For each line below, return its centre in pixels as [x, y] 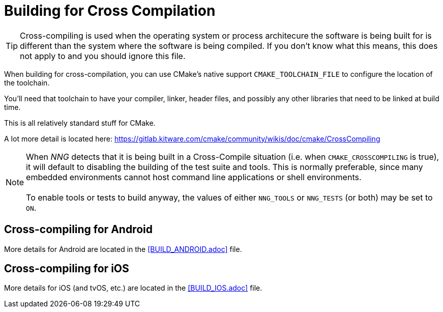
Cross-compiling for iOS [67, 269]
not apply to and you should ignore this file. [103, 56]
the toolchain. [27, 82]
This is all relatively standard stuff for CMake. [80, 123]
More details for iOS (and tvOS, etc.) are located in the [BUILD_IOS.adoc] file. [133, 288]
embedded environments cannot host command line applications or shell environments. [194, 177]
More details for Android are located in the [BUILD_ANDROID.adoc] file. [123, 249]
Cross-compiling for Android [78, 230]
